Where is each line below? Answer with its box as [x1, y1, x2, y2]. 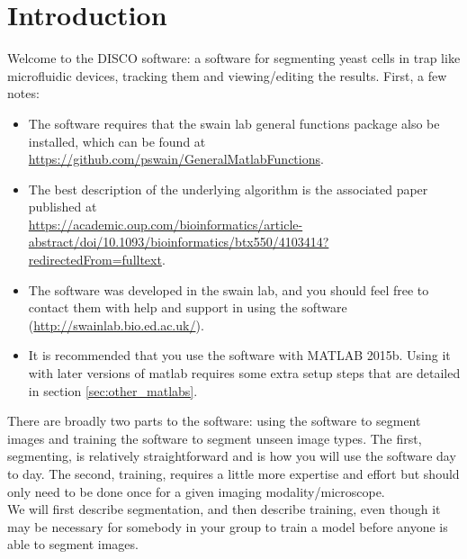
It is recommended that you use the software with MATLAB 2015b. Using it [28, 346, 451, 365]
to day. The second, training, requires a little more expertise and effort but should [7, 464, 460, 482]
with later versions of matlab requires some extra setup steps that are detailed [28, 364, 461, 383]
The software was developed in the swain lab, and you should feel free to [28, 280, 429, 299]
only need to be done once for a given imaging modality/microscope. [7, 482, 385, 500]
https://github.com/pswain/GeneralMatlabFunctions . [28, 149, 324, 168]
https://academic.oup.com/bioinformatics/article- [28, 214, 303, 233]
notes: [7, 84, 40, 103]
